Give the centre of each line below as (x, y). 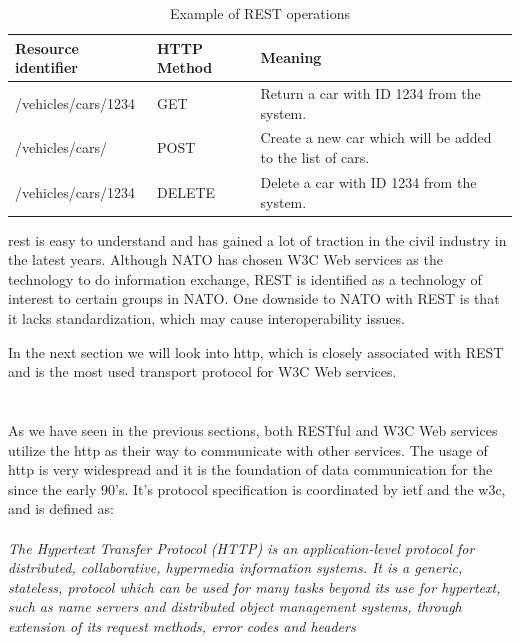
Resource (47, 47)
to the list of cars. (315, 157)
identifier (46, 67)
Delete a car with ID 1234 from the (368, 181)
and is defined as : (61, 508)
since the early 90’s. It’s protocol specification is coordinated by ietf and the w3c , (257, 488)
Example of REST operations (260, 13)
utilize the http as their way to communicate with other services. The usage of (248, 449)
